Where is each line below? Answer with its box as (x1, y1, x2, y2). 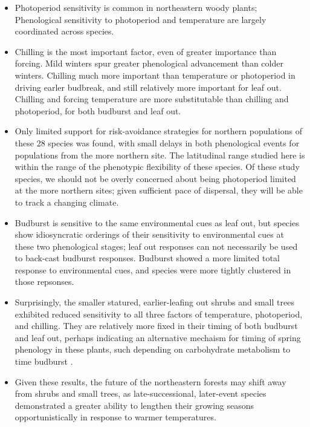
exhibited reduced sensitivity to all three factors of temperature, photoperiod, (15, 307, 303, 320)
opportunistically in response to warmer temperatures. (15, 411, 216, 423)
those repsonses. (15, 275, 74, 288)
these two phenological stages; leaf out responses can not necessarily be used (15, 240, 298, 252)
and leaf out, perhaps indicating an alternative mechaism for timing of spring (15, 331, 301, 344)
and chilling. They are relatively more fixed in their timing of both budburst (15, 319, 298, 332)
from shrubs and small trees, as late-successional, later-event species (15, 387, 266, 400)
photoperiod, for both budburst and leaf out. (15, 104, 181, 117)
